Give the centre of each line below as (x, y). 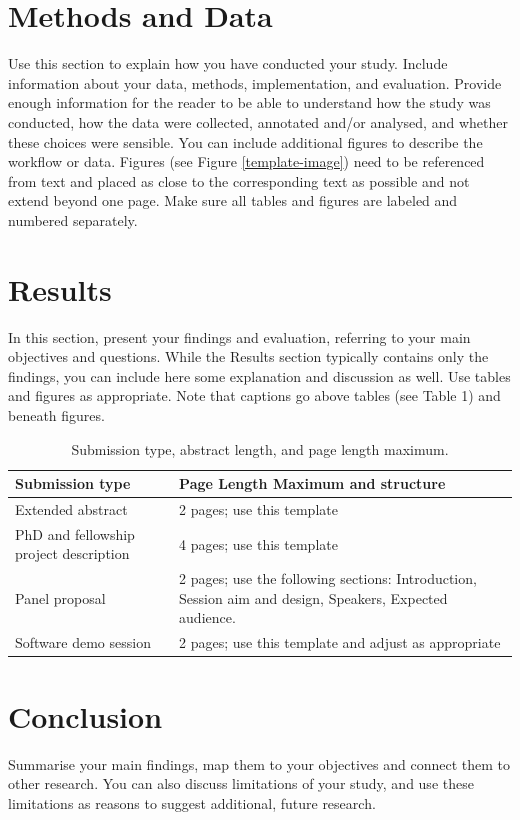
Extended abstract (71, 509)
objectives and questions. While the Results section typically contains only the (248, 356)
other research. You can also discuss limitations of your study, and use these (241, 783)
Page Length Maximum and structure (312, 483)
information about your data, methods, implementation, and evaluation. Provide (255, 82)
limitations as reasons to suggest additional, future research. (192, 802)
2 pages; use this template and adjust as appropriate (340, 642)
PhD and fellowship (75, 533)
